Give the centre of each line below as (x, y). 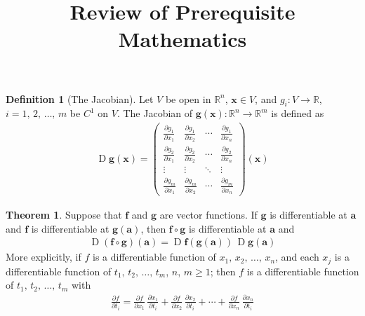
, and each (297, 257)
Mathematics (182, 39)
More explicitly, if (44, 257)
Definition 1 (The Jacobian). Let (80, 98)
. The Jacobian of (155, 113)
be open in (188, 98)
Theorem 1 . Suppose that (64, 215)
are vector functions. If (208, 215)
